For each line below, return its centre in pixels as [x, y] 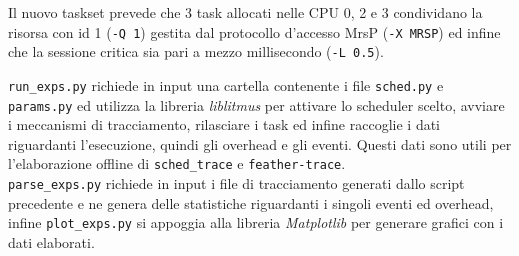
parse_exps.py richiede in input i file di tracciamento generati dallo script [236, 183]
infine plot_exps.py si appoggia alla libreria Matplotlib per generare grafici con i [256, 222]
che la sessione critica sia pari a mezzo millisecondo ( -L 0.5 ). [196, 51]
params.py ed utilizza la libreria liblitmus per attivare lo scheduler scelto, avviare [256, 104]
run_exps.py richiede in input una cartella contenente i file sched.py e [226, 84]
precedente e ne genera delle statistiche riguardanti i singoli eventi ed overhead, [251, 202]
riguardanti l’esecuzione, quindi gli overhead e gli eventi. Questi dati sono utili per [260, 143]
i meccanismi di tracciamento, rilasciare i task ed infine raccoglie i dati [224, 124]
